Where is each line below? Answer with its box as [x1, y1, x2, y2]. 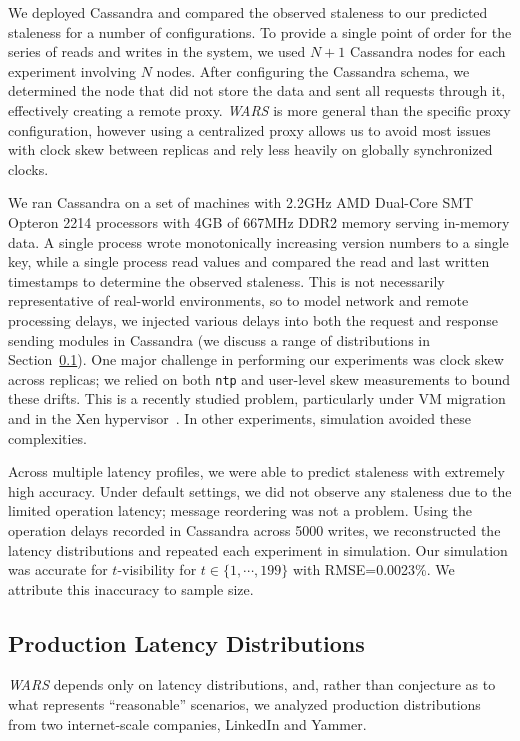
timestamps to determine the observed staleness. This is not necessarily [8, 270, 445, 291]
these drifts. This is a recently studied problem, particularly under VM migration [8, 388, 506, 409]
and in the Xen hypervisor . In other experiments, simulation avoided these [8, 407, 471, 428]
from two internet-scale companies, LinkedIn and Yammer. [8, 713, 367, 734]
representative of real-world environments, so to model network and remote [8, 290, 469, 311]
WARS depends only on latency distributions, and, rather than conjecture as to [8, 674, 496, 695]
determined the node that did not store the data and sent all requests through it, [8, 80, 506, 101]
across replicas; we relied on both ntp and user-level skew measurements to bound [8, 368, 511, 389]
